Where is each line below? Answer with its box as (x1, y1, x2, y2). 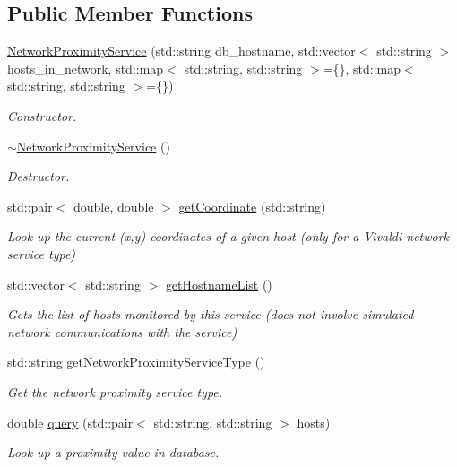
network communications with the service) (7, 322, 237, 341)
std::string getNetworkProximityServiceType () (7, 352, 265, 371)
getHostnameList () (165, 274, 272, 293)
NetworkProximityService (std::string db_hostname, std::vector (7, 41, 356, 60)
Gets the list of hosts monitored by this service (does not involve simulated (7, 305, 414, 324)
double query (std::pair (7, 412, 134, 431)
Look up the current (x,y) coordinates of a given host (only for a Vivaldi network (7, 227, 450, 246)
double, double (73, 196, 154, 215)
